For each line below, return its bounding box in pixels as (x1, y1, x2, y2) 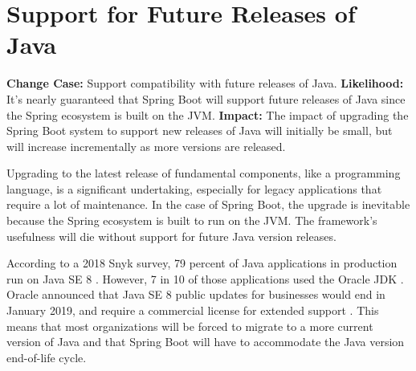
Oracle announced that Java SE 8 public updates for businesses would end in (6, 286, 385, 303)
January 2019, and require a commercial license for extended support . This (6, 302, 379, 319)
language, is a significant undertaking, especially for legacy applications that (6, 180, 382, 197)
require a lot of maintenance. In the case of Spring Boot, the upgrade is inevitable (6, 196, 410, 213)
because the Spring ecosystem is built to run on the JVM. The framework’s (6, 212, 377, 229)
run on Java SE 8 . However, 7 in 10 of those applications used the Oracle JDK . (6, 270, 404, 287)
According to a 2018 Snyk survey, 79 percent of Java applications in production (6, 255, 398, 271)
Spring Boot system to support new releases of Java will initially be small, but (6, 122, 393, 139)
